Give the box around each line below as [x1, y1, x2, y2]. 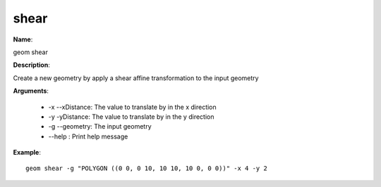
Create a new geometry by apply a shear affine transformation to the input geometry [13, 74, 259, 82]
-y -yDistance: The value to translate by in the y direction [48, 112, 214, 121]
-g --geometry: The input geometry [48, 122, 152, 131]
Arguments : [13, 86, 49, 95]
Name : [13, 35, 33, 44]
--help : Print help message [48, 132, 128, 141]
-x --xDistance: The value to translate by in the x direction [48, 103, 217, 111]
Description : [13, 60, 51, 70]
